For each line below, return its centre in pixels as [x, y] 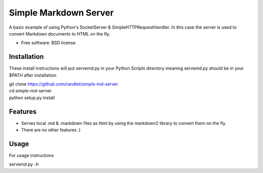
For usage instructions [31, 155]
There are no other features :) [51, 130]
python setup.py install [32, 98]
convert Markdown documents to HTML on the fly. [60, 34]
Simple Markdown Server [61, 13]
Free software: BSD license [48, 43]
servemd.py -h [24, 164]
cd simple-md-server [30, 91]
